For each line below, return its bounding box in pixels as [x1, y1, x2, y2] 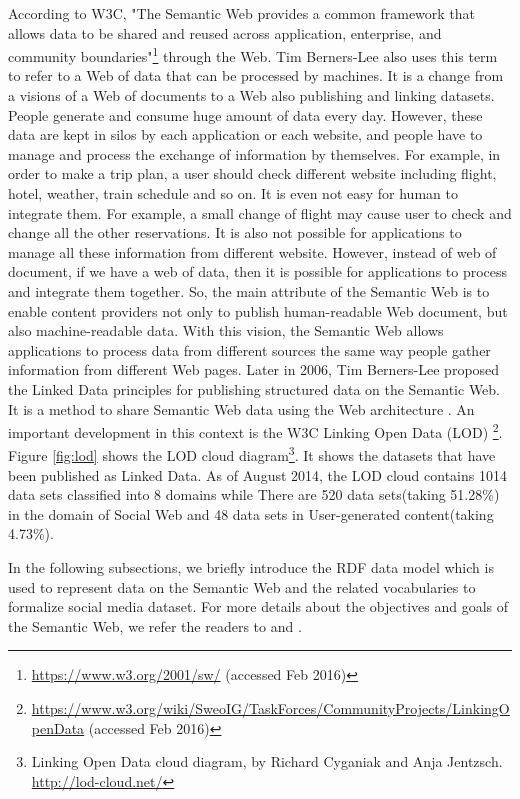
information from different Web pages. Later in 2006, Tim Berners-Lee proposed [8, 359, 500, 380]
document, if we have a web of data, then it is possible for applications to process [8, 261, 508, 282]
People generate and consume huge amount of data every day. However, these [8, 104, 483, 125]
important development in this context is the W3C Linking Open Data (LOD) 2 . [8, 419, 503, 442]
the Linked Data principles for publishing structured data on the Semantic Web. [8, 378, 500, 399]
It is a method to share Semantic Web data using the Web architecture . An [8, 398, 475, 419]
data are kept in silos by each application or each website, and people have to [8, 124, 483, 145]
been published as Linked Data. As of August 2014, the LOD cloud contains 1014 [8, 464, 507, 485]
